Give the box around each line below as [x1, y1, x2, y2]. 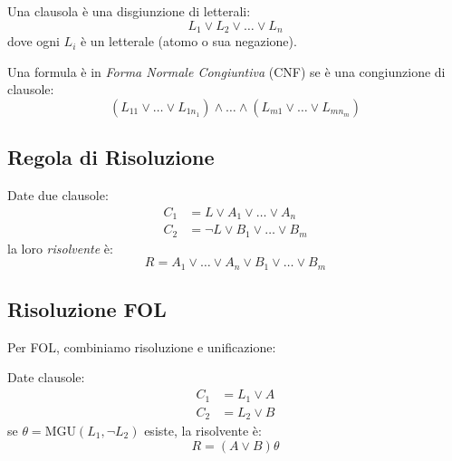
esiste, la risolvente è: [144, 421, 262, 439]
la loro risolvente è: [7, 238, 113, 257]
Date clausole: [7, 368, 85, 387]
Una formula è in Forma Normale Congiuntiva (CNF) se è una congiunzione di [7, 62, 446, 81]
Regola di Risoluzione [7, 143, 215, 171]
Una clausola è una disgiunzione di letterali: [7, 2, 251, 20]
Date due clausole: [7, 186, 109, 205]
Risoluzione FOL [7, 295, 167, 323]
